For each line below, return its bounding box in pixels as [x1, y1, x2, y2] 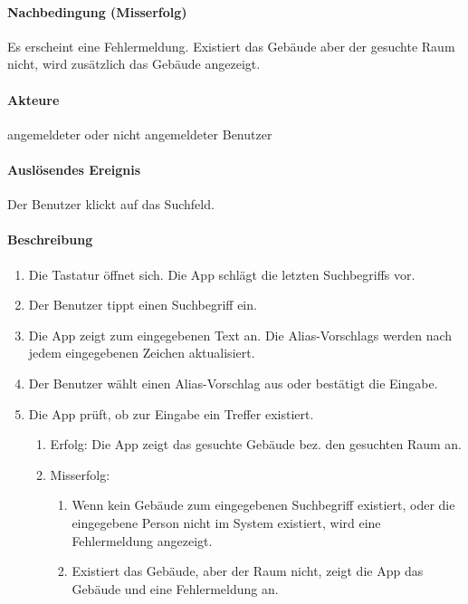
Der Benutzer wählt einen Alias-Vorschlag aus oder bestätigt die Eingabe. [28, 373, 438, 392]
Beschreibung [7, 230, 93, 249]
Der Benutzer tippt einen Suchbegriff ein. [28, 295, 257, 314]
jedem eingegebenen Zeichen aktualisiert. [28, 343, 255, 362]
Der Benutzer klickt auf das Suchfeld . [7, 195, 215, 214]
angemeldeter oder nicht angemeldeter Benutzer [7, 124, 272, 143]
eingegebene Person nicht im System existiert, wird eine [72, 513, 381, 532]
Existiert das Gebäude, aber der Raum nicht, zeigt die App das [72, 561, 424, 580]
